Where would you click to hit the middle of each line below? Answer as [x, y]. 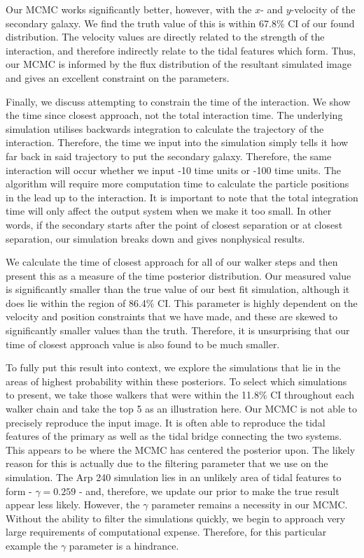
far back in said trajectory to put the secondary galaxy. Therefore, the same [169, 156]
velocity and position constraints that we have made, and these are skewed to [172, 316]
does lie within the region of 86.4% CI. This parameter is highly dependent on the [182, 302]
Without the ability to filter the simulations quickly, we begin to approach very [176, 518]
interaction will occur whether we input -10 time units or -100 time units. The [174, 170]
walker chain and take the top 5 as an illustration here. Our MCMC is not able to [182, 409]
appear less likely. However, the [73, 505]
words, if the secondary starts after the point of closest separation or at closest [174, 224]
